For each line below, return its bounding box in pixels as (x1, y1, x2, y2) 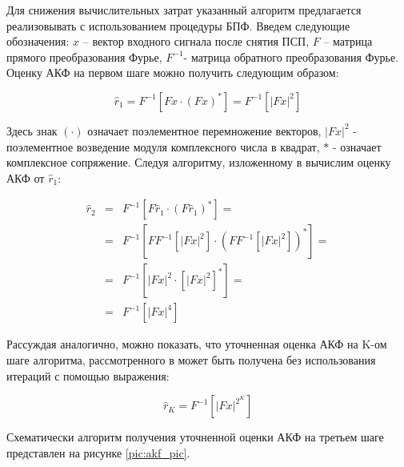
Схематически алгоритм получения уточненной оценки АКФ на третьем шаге (6, 429, 384, 445)
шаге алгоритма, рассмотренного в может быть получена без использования (6, 352, 376, 368)
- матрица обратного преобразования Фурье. (183, 48, 399, 65)
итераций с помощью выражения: (6, 367, 170, 384)
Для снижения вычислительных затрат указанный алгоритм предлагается (6, 2, 362, 18)
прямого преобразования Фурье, (6, 48, 162, 65)
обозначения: (6, 33, 70, 50)
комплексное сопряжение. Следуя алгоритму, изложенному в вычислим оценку (6, 154, 391, 171)
